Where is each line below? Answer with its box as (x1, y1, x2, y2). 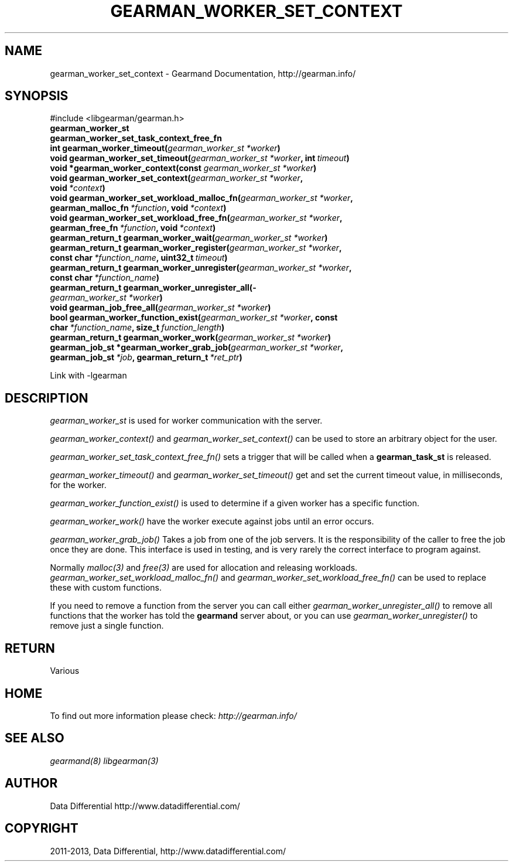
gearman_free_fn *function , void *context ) (50, 223, 216, 233)
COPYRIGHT (5, 821, 78, 836)
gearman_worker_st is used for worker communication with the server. (50, 415, 323, 426)
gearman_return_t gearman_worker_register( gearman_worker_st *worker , (50, 243, 342, 253)
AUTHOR (5, 776, 58, 791)
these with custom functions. (50, 582, 162, 593)
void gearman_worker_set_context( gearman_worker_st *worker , (50, 173, 303, 183)
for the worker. (50, 480, 107, 490)
